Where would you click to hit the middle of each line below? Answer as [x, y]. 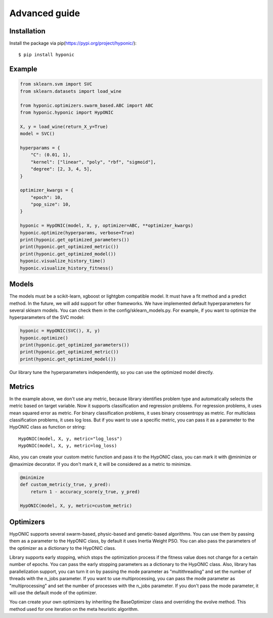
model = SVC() [37, 134]
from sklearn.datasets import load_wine [71, 91]
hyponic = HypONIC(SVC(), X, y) [60, 331]
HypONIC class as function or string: [48, 427]
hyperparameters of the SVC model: [47, 317]
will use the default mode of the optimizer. [53, 593]
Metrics [22, 387]
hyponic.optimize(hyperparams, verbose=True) [77, 233]
